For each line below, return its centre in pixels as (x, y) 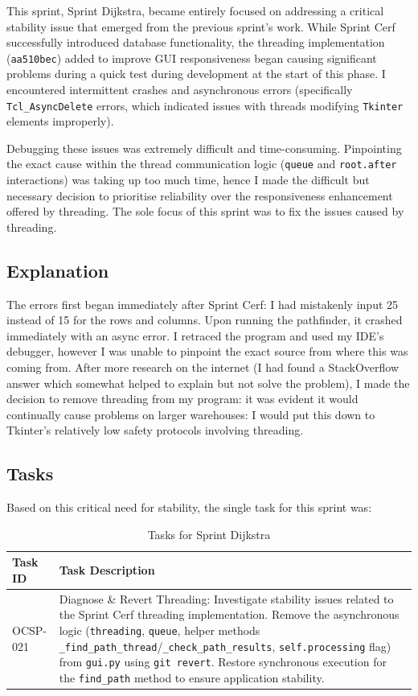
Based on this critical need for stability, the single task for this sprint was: (189, 507)
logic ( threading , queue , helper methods (160, 630)
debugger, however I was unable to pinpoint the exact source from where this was (207, 351)
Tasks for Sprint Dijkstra (209, 534)
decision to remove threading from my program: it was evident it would (182, 399)
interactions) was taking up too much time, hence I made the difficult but (188, 180)
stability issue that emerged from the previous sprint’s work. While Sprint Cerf (201, 26)
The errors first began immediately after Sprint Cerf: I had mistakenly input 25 (203, 304)
